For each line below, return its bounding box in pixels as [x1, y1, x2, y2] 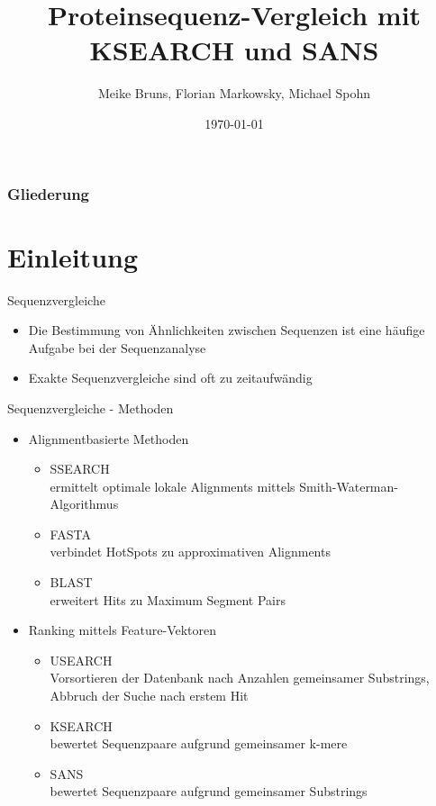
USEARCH [50, 650, 113, 669]
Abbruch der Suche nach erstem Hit [50, 686, 249, 705]
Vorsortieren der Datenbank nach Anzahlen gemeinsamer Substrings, [50, 668, 430, 687]
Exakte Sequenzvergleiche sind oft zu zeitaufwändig [28, 368, 313, 387]
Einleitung [7, 238, 139, 275]
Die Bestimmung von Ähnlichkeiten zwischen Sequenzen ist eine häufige [28, 321, 425, 340]
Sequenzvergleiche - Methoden [7, 398, 174, 417]
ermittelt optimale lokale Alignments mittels [50, 476, 295, 495]
